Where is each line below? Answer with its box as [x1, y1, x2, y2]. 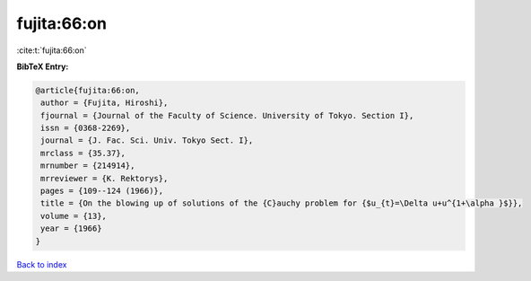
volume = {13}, [40, 211, 108, 221]
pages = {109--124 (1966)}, [40, 186, 164, 197]
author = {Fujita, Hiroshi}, [40, 98, 169, 108]
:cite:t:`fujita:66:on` [16, 45, 87, 56]
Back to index [16, 259, 67, 269]
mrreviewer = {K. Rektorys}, [40, 173, 169, 183]
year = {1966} [40, 224, 102, 233]
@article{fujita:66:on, [35, 85, 141, 95]
